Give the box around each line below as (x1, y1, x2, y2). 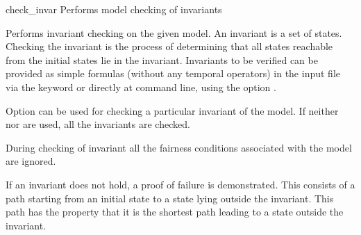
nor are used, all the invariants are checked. (6, 117, 190, 131)
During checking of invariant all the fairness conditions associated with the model (6, 140, 352, 154)
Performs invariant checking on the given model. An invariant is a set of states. (6, 25, 342, 40)
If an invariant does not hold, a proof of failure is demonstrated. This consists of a (6, 177, 355, 191)
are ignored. (6, 154, 56, 168)
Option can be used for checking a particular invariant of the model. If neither (6, 103, 339, 117)
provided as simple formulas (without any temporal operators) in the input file (6, 66, 340, 81)
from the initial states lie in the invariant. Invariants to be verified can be (6, 52, 318, 67)
